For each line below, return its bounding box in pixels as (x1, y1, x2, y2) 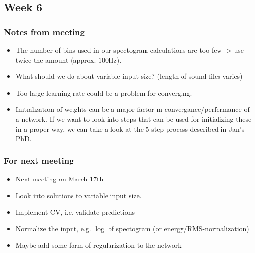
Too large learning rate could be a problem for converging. (15, 87, 192, 98)
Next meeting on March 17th (15, 173, 104, 183)
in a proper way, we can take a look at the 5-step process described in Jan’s (15, 123, 245, 134)
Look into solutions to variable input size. (15, 190, 142, 200)
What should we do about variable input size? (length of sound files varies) (15, 71, 243, 81)
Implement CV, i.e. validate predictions (15, 207, 135, 217)
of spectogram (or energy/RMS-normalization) (108, 223, 249, 233)
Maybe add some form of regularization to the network (15, 240, 182, 250)
